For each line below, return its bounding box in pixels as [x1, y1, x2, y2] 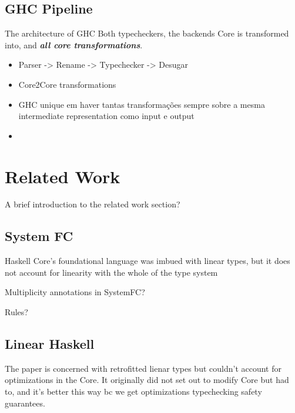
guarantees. [5, 397, 45, 409]
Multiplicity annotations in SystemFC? [5, 286, 145, 298]
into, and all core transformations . [5, 38, 143, 51]
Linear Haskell [5, 335, 95, 353]
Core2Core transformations [18, 78, 116, 90]
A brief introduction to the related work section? [5, 198, 180, 210]
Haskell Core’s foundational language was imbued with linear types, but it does [5, 255, 290, 267]
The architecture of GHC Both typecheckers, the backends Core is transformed [5, 27, 289, 39]
